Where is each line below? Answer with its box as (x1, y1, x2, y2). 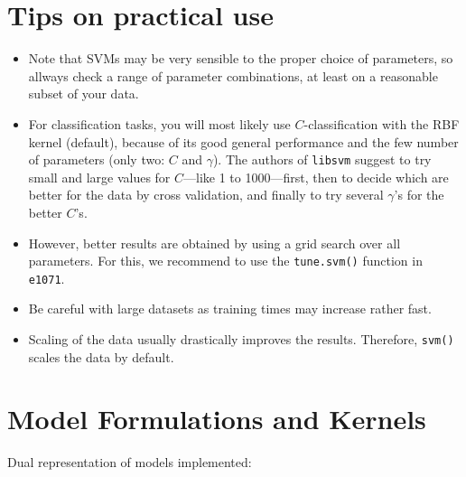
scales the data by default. (28, 347, 174, 366)
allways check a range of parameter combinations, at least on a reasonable (28, 66, 438, 85)
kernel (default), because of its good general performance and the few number (28, 132, 459, 151)
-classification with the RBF (303, 114, 460, 133)
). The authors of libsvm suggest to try (212, 150, 432, 169)
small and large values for (28, 167, 171, 186)
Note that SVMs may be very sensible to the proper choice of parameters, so (28, 49, 453, 68)
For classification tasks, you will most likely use (28, 114, 291, 133)
